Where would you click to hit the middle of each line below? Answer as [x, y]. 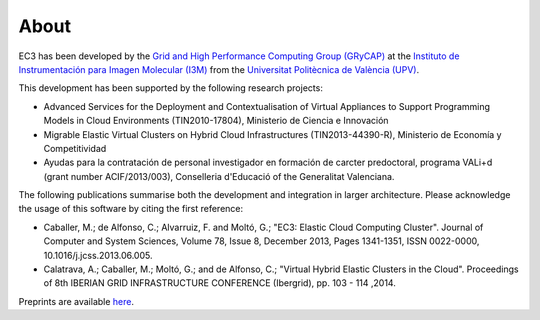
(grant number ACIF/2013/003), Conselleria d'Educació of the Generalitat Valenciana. [219, 176]
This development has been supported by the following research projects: [171, 88]
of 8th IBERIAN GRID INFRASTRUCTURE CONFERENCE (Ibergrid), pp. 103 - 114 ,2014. [220, 283]
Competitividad [75, 148]
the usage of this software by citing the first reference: [131, 209]
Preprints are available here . [76, 301]
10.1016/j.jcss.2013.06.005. [98, 255]
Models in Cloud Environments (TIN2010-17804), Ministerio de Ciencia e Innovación [216, 121]
